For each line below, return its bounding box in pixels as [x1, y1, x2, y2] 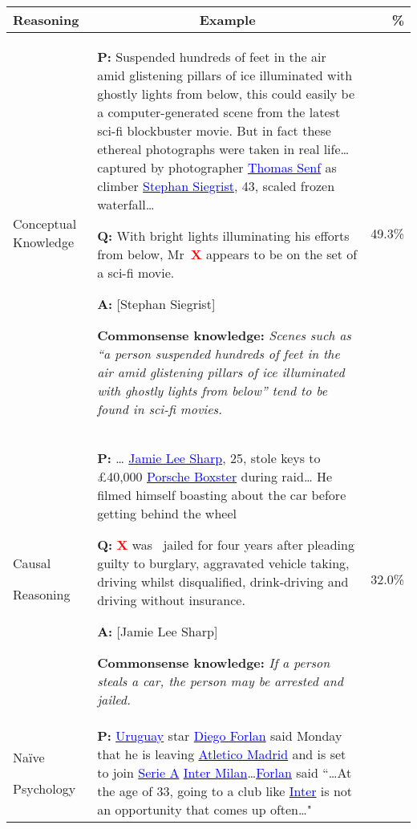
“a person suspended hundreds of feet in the [97, 344, 340, 363]
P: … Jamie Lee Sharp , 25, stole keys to [97, 449, 321, 467]
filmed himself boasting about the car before [97, 486, 346, 504]
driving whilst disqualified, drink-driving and [97, 572, 349, 591]
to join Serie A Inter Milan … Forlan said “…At [97, 763, 352, 782]
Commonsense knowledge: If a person [97, 653, 330, 672]
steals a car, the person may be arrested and [97, 672, 343, 690]
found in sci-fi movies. [97, 400, 222, 418]
